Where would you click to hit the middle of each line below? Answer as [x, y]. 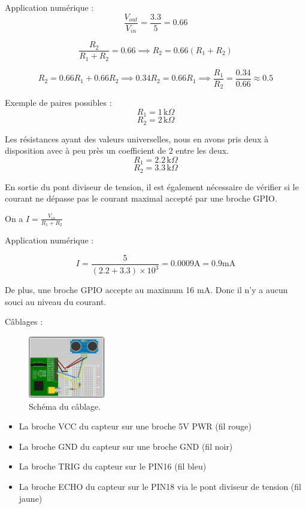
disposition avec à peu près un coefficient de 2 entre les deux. [117, 150]
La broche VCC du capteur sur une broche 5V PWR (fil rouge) [135, 426]
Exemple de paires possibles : [58, 103]
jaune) [31, 498]
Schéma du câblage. [65, 406]
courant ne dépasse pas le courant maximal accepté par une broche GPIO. [141, 198]
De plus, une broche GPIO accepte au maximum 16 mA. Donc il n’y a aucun [146, 290]
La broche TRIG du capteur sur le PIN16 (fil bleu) [113, 466]
